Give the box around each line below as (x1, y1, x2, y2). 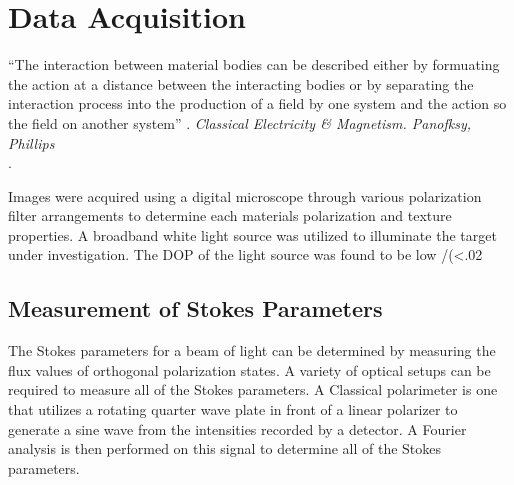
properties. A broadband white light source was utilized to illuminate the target (8, 224, 497, 245)
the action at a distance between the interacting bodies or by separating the (8, 73, 474, 94)
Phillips (8, 132, 55, 153)
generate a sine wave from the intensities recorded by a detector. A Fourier (8, 418, 467, 439)
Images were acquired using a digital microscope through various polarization (8, 185, 482, 206)
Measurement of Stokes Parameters (8, 293, 383, 324)
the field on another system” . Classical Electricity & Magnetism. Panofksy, (8, 112, 472, 133)
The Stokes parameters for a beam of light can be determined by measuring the (8, 340, 496, 361)
